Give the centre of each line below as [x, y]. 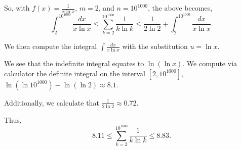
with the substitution [155, 46]
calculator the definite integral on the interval [75, 73]
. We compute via [210, 63]
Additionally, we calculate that [52, 102]
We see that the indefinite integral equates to [74, 63]
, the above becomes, [180, 8]
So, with [17, 8]
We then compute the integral [51, 46]
